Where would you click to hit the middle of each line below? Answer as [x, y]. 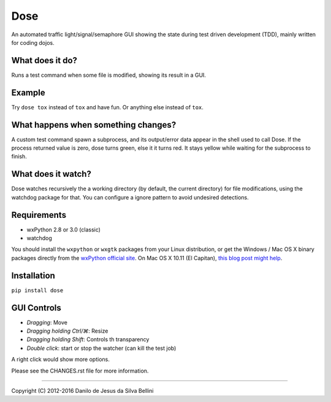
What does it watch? [51, 174]
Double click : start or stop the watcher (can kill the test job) [101, 348]
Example [28, 92]
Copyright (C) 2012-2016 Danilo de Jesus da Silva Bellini [82, 390]
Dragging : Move [47, 322]
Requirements [39, 215]
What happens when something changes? [94, 125]
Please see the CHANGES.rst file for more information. [80, 371]
